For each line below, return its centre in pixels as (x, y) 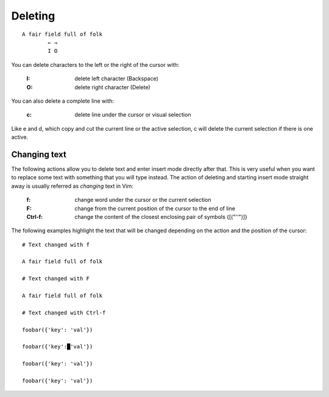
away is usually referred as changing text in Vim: (73, 186)
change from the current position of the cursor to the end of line (155, 208)
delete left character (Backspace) (116, 78)
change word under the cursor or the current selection (143, 200)
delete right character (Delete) (112, 87)
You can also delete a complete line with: (63, 101)
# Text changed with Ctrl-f (64, 312)
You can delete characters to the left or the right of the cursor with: (95, 64)
